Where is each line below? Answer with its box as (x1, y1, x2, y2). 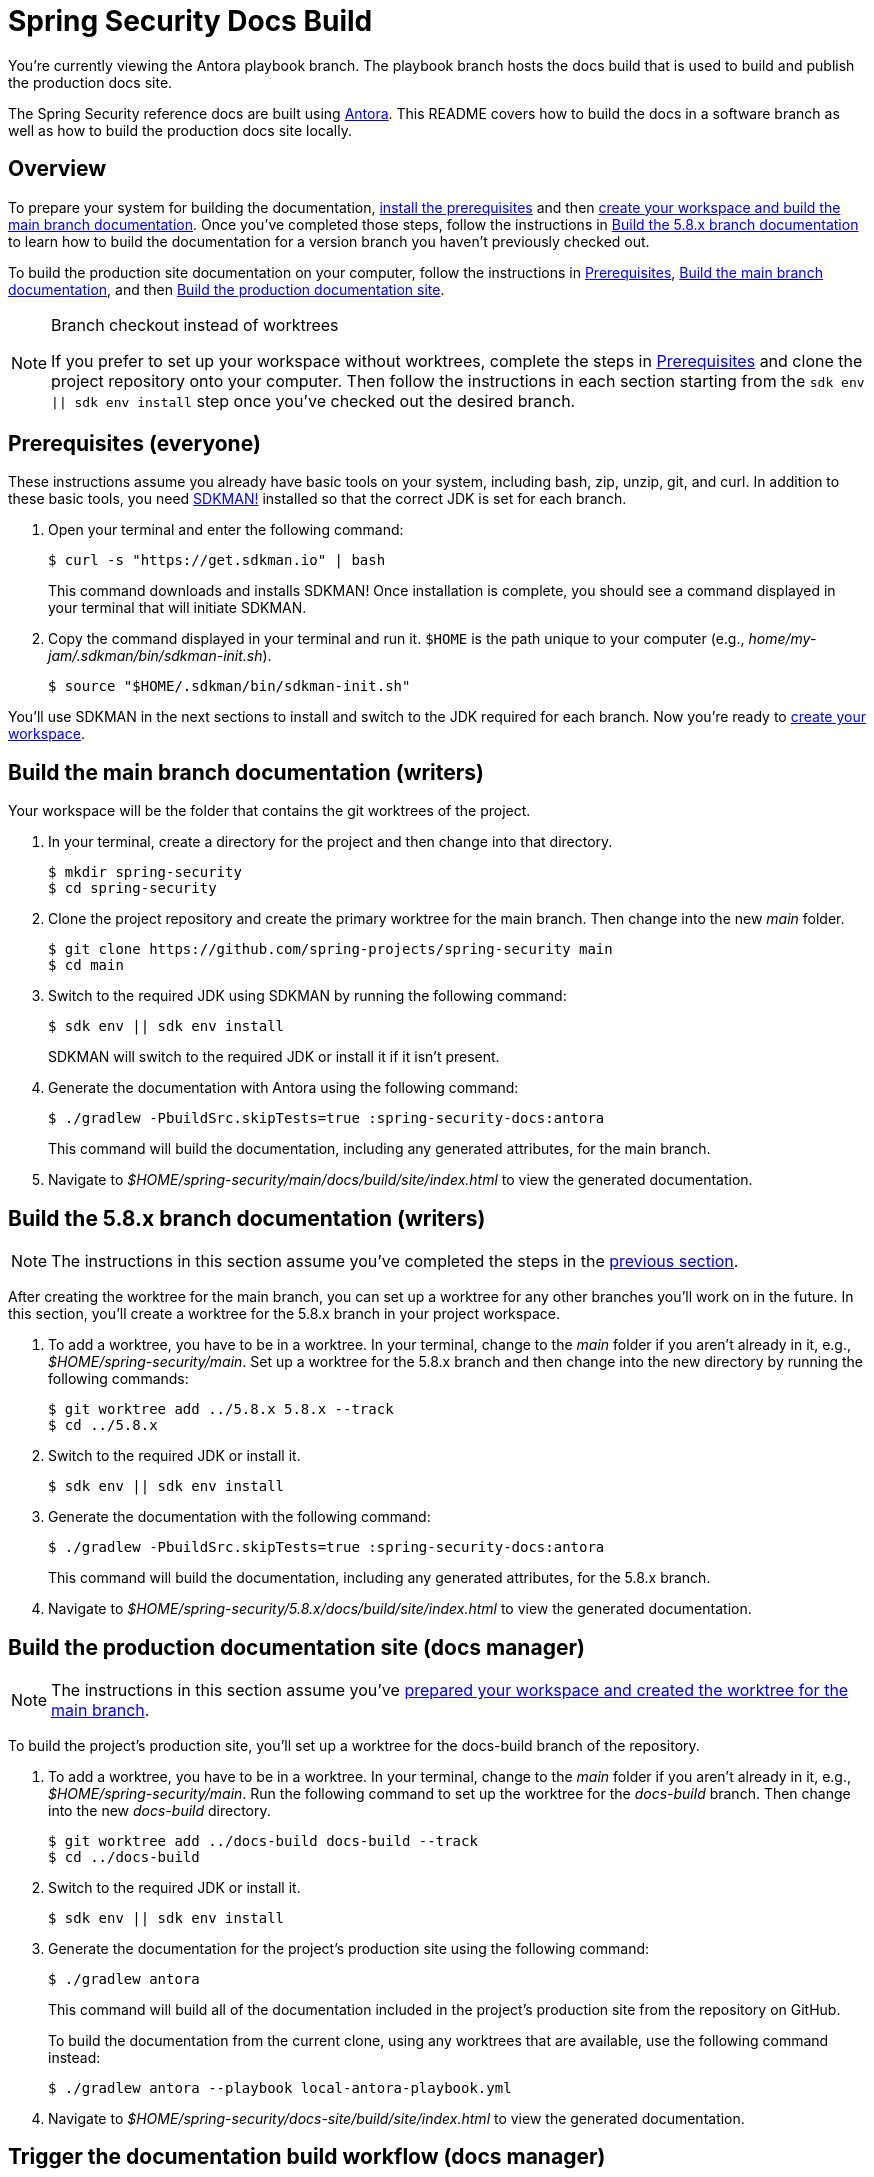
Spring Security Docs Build (8, 4, 373, 38)
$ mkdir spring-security (48, 864, 242, 881)
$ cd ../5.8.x (48, 1417, 158, 1434)
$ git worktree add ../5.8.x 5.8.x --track (48, 1401, 394, 1418)
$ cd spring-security (48, 880, 217, 897)
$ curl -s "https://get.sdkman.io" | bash (48, 552, 386, 569)
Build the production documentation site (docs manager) (8, 1634, 585, 1660)
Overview (8, 156, 107, 182)
